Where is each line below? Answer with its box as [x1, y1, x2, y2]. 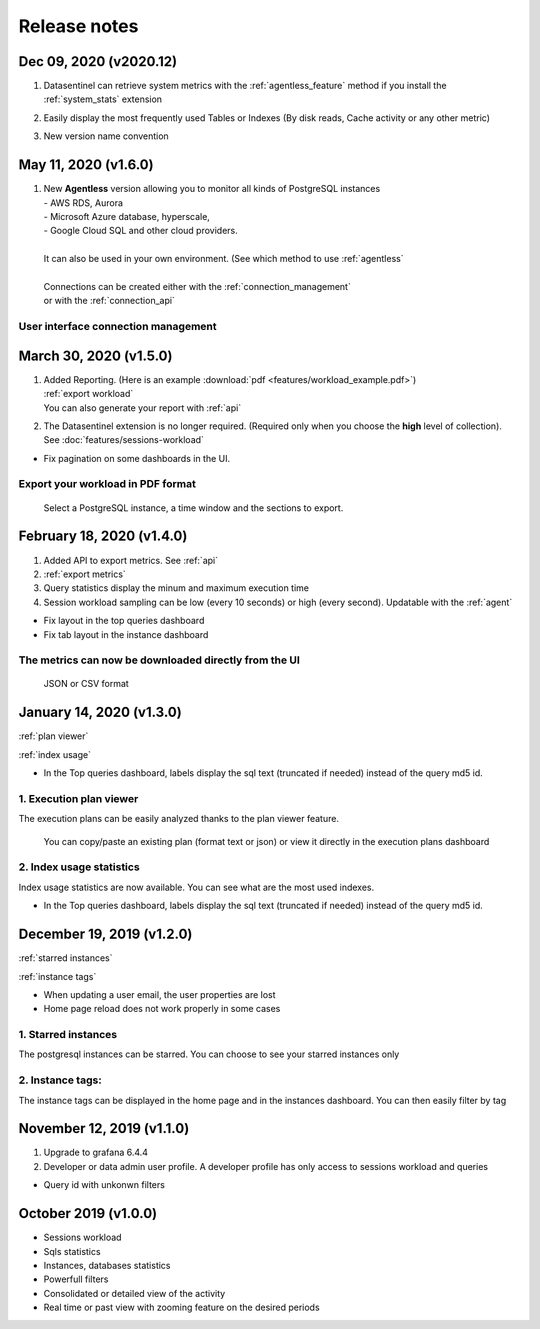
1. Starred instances [18, 1028, 118, 1042]
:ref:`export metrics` [43, 568, 127, 580]
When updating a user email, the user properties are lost [43, 988, 276, 1000]
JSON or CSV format [43, 678, 129, 690]
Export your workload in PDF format [18, 477, 197, 491]
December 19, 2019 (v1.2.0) [18, 926, 193, 943]
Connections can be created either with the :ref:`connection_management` [43, 280, 352, 292]
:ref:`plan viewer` [18, 730, 89, 742]
